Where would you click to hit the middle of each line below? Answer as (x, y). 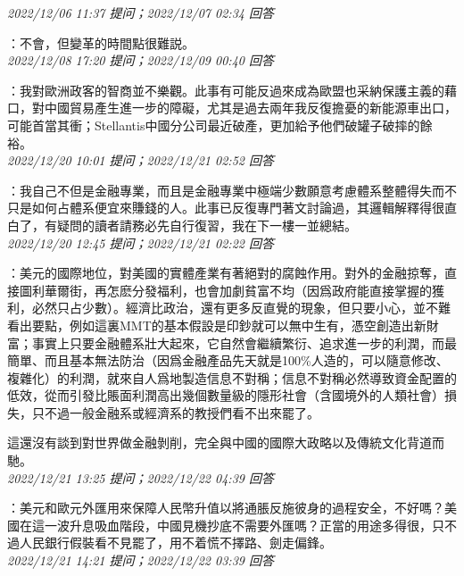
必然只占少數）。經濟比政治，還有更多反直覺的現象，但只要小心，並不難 (241, 308)
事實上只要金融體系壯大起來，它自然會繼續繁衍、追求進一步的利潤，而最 (244, 342)
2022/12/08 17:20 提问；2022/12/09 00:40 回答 (141, 60)
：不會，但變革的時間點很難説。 (101, 42)
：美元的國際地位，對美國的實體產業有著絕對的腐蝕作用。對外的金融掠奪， (226, 273)
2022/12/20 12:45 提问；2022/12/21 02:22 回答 (141, 242)
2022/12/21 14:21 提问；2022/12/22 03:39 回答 (141, 560)
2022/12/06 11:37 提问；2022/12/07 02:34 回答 (141, 13)
